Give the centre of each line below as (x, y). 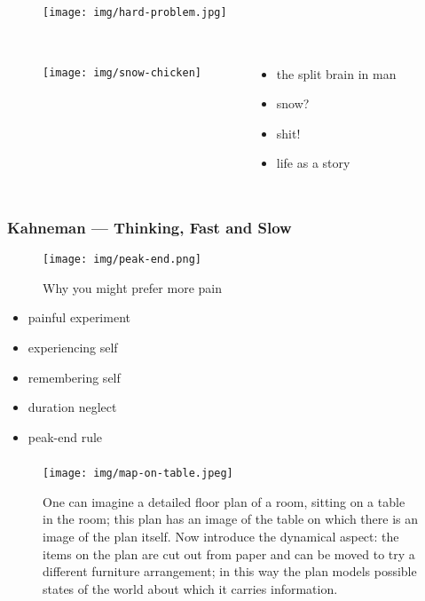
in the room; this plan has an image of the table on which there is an (231, 519)
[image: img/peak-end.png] (122, 260)
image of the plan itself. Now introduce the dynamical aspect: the (221, 537)
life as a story (313, 163)
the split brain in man (336, 73)
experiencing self (73, 347)
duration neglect (72, 407)
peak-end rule (65, 436)
